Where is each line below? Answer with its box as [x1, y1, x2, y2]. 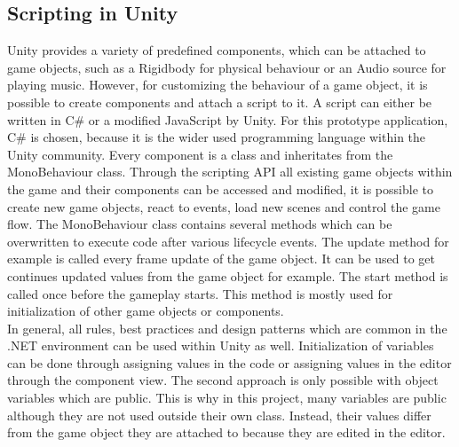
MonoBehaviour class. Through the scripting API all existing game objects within [7, 162, 453, 181]
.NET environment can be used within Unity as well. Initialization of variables [7, 336, 434, 355]
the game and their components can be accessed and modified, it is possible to [7, 179, 433, 198]
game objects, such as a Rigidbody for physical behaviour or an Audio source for [7, 58, 447, 76]
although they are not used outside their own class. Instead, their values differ [7, 405, 431, 424]
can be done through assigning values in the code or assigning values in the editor [7, 353, 452, 372]
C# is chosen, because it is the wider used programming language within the [7, 128, 426, 146]
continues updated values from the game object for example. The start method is [7, 266, 448, 285]
